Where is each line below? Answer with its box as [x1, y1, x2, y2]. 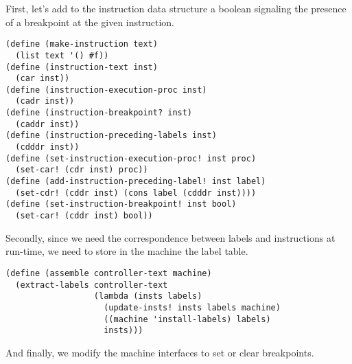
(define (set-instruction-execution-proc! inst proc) [5, 153, 257, 163]
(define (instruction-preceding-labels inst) [5, 130, 217, 141]
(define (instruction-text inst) [5, 62, 158, 72]
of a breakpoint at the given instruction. [5, 14, 174, 29]
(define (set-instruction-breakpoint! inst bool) [5, 199, 237, 209]
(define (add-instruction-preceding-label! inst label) [5, 177, 266, 187]
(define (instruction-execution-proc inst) [5, 84, 207, 95]
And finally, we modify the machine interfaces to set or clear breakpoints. [5, 345, 314, 359]
